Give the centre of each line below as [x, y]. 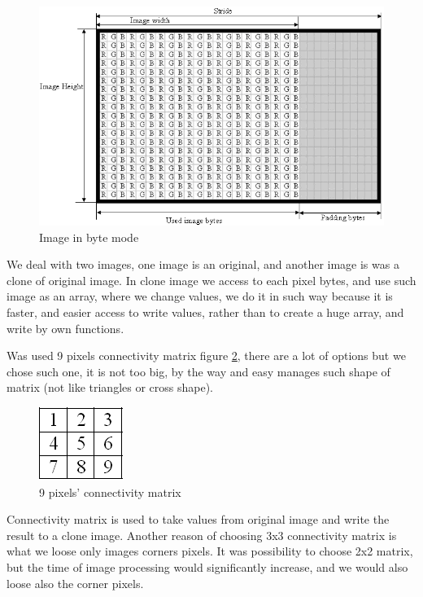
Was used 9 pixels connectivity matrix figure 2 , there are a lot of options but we [206, 356]
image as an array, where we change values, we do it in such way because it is [200, 296]
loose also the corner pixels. [75, 583]
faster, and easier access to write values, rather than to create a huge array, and [205, 312]
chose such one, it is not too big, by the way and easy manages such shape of [198, 371]
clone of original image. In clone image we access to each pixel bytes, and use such [211, 280]
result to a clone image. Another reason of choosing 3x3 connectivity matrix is [202, 535]
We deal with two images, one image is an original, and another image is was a [203, 264]
